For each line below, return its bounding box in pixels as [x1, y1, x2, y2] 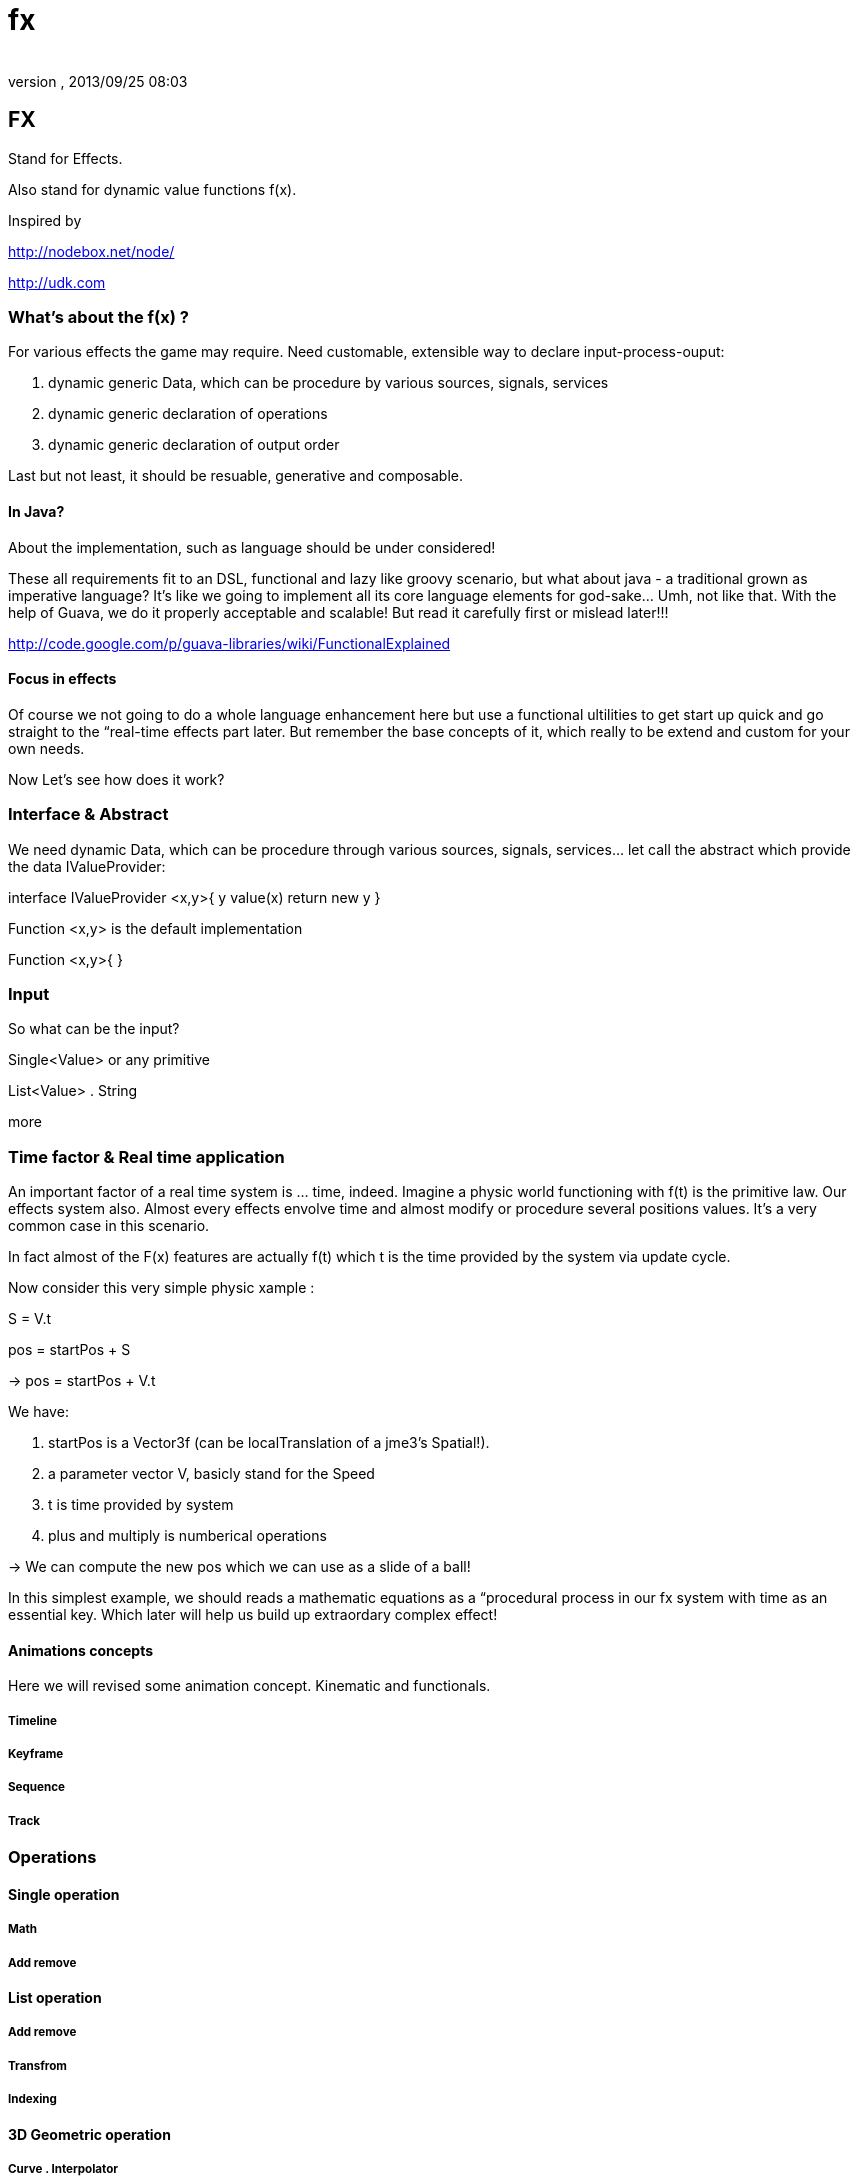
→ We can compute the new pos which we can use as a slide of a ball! [8, 1558, 471, 1576]
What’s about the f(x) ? [8, 306, 189, 327]
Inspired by [8, 211, 82, 229]
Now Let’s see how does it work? [8, 770, 225, 788]
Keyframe [8, 1747, 64, 1762]
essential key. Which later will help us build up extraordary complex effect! [8, 1606, 498, 1624]
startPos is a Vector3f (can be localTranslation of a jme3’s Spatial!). [48, 1434, 490, 1452]
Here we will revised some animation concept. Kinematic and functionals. [8, 1677, 491, 1695]
